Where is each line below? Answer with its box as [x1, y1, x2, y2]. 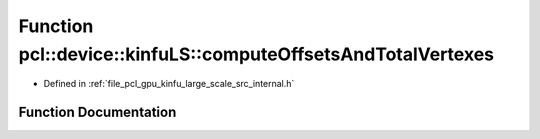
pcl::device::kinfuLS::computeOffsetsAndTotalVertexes [18, 43, 495, 65]
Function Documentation [18, 104, 177, 121]
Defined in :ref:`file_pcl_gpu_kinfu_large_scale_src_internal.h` [43, 78, 295, 90]
